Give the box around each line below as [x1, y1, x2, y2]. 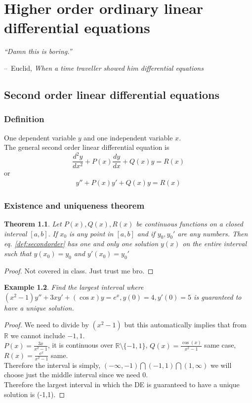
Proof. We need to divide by [4, 319, 89, 329]
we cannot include [10, 330, 65, 340]
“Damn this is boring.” [4, 46, 72, 56]
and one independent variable [84, 132, 173, 142]
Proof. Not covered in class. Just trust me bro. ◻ [4, 265, 154, 275]
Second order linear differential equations [4, 87, 220, 102]
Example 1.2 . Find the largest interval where [4, 282, 144, 292]
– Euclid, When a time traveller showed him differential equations [4, 62, 204, 73]
